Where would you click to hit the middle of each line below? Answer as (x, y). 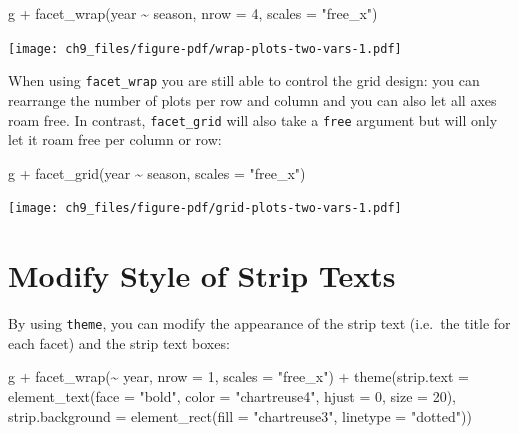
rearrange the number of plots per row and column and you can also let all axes (252, 99)
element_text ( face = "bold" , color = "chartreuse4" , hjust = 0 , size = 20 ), (232, 395)
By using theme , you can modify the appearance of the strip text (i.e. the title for (259, 323)
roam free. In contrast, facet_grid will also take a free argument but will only (253, 119)
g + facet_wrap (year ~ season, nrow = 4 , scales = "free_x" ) (193, 13)
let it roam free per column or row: (115, 139)
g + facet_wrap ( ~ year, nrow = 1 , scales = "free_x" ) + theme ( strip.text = (238, 376)
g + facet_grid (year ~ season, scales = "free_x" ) (157, 172)
